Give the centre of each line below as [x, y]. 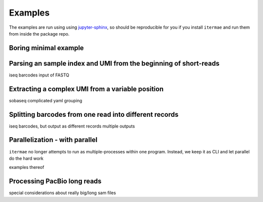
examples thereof [27, 167]
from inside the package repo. [39, 34]
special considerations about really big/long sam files [63, 193]
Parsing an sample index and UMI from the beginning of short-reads [114, 63]
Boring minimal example [47, 48]
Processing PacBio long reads [55, 181]
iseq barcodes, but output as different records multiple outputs [72, 126]
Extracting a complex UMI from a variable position [86, 89]
